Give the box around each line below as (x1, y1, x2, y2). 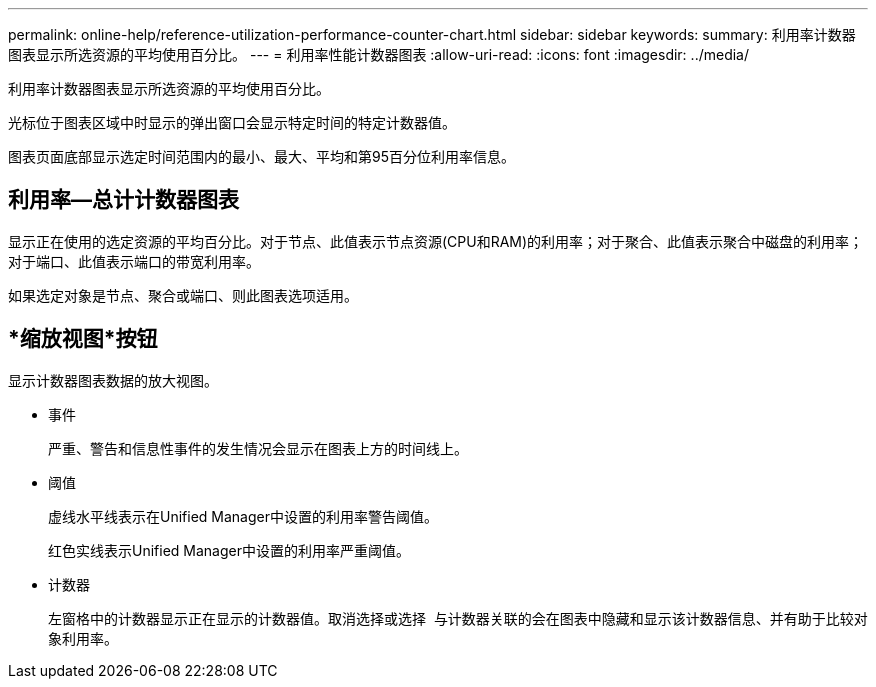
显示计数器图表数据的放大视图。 (8, 371, 218, 389)
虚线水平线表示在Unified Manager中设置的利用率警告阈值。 (48, 507, 438, 525)
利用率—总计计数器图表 (8, 187, 239, 213)
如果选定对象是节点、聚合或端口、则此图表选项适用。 (8, 286, 358, 304)
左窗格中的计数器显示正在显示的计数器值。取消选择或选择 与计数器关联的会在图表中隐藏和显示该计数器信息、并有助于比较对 (48, 609, 868, 627)
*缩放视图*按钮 (8, 326, 158, 352)
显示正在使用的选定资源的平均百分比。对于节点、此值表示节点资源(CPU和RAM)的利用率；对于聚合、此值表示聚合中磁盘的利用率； (8, 232, 864, 250)
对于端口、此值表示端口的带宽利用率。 (8, 252, 260, 270)
